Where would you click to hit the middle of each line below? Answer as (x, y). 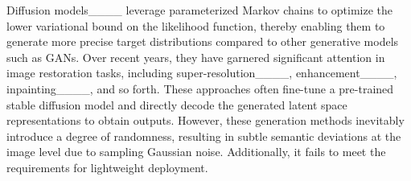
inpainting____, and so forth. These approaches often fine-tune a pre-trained (200, 88)
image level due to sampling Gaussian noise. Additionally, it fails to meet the (196, 152)
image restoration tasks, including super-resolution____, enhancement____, (202, 73)
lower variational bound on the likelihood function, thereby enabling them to (196, 25)
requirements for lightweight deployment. (107, 167)
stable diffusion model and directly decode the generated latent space (177, 104)
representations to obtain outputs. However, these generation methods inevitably (205, 120)
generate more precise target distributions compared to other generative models (203, 41)
